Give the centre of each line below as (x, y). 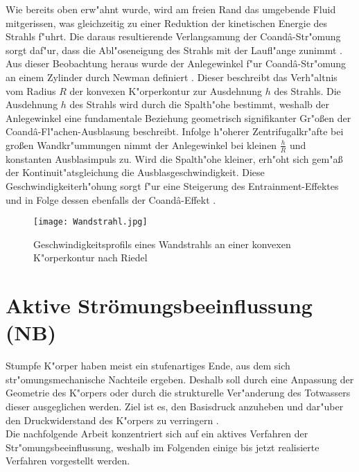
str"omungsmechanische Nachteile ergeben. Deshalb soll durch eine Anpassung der (180, 379)
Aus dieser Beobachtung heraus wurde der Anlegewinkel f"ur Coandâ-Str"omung (176, 63)
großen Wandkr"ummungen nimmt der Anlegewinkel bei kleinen (141, 145)
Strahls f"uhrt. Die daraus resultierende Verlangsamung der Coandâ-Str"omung (173, 36)
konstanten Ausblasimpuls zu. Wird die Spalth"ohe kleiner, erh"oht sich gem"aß (174, 158)
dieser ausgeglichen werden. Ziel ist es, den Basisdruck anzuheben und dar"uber (175, 407)
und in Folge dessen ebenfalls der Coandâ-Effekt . (111, 199)
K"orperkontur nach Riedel (90, 257)
